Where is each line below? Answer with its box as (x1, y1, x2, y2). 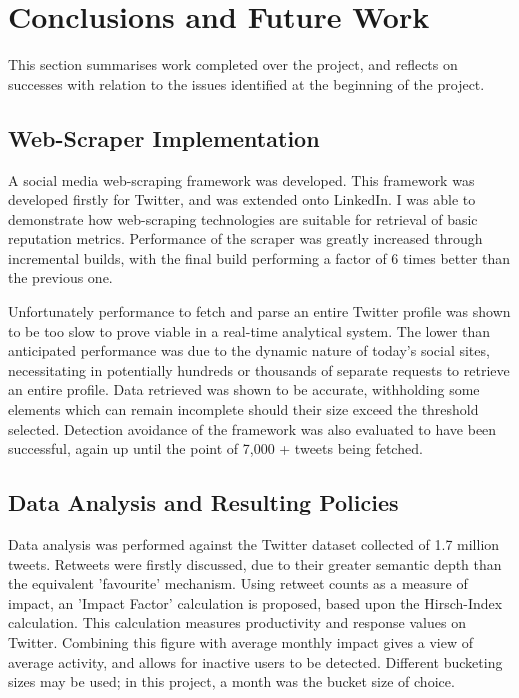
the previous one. (8, 267, 113, 288)
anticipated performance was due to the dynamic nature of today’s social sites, (8, 340, 490, 361)
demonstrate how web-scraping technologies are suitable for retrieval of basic (8, 208, 478, 229)
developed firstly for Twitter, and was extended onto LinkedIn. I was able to (8, 189, 476, 210)
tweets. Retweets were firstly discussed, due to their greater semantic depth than (8, 553, 502, 574)
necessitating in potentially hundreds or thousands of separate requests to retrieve (8, 359, 510, 380)
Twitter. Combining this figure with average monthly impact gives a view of (8, 632, 473, 652)
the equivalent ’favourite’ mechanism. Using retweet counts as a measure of (8, 573, 468, 594)
